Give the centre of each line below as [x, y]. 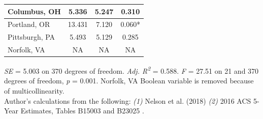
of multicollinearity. [34, 90]
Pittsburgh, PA [31, 37]
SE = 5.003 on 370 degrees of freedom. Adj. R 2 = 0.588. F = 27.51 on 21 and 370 [131, 70]
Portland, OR [29, 24]
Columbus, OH [34, 11]
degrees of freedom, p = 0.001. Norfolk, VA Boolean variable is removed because [129, 81]
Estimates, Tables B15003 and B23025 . [82, 111]
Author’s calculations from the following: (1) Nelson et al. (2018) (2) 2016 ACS [128, 100]
